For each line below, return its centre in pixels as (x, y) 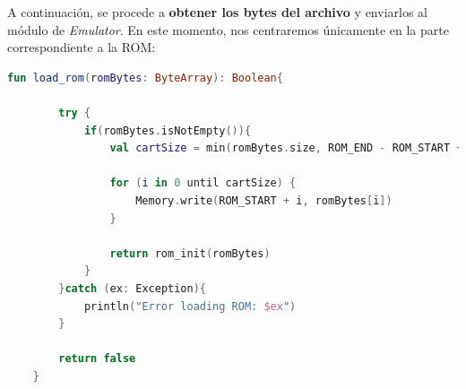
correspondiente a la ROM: (82, 47)
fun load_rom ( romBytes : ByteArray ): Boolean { (145, 78)
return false (97, 359)
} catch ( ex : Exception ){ (133, 288)
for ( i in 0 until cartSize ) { (203, 183)
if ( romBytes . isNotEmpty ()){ (168, 130)
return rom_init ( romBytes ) (190, 253)
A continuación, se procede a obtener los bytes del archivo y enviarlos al (217, 12)
